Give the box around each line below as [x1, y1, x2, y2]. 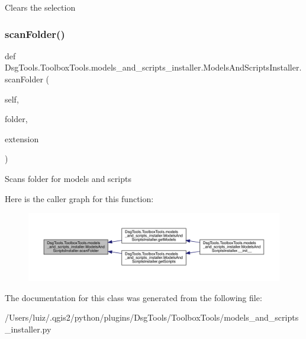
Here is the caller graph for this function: [5, 192, 154, 204]
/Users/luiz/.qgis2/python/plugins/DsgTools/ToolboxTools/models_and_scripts [5, 311, 299, 324]
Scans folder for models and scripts [5, 172, 131, 184]
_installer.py [5, 323, 51, 335]
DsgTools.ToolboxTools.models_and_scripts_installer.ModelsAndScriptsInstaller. [5, 61, 302, 73]
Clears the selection [5, 1, 76, 13]
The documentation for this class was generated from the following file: [5, 291, 262, 303]
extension [5, 132, 39, 145]
